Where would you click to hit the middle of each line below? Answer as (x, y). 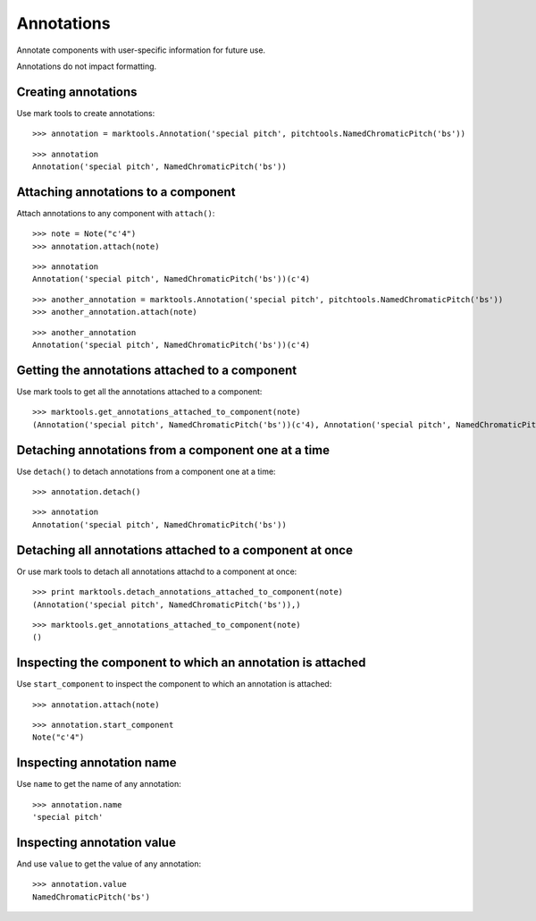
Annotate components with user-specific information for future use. (141, 50)
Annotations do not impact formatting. (87, 66)
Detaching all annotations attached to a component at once (184, 550)
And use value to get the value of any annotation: (109, 864)
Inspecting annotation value (96, 842)
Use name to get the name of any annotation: (99, 784)
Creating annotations (77, 92)
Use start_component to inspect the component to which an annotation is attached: (174, 684)
